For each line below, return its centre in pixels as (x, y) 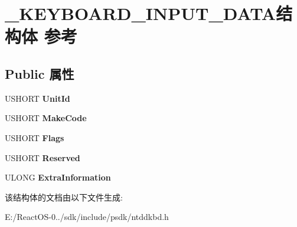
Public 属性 (40, 73)
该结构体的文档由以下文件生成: (64, 197)
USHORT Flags (35, 137)
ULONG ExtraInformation (58, 177)
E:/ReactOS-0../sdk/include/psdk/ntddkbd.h (87, 217)
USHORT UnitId (37, 98)
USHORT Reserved (43, 157)
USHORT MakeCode (46, 118)
